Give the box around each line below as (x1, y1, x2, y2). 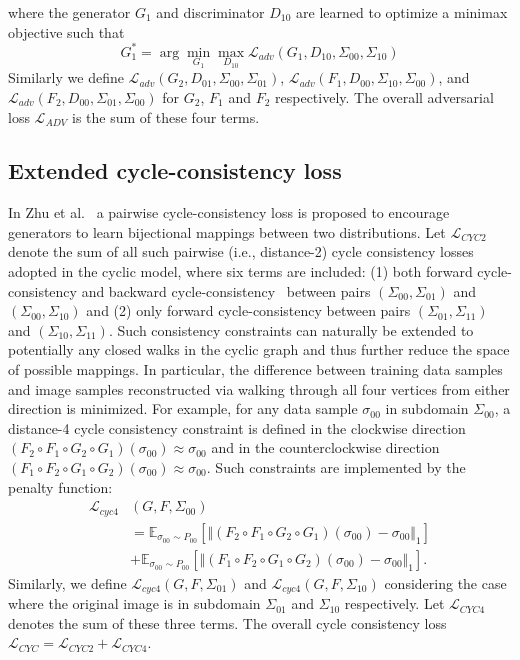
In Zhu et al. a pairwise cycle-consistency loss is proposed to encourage (8, 202, 450, 223)
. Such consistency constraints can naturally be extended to (108, 319, 474, 340)
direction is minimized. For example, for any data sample (8, 398, 358, 419)
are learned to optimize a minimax (296, 2, 508, 22)
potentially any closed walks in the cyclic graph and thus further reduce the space (8, 339, 510, 360)
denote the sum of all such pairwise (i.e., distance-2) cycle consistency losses (8, 241, 474, 262)
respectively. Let (344, 593, 445, 614)
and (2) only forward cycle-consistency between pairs (86, 300, 411, 321)
